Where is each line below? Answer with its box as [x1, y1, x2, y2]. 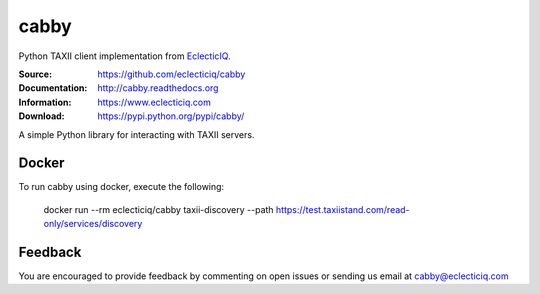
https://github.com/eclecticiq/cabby [97, 68, 246, 80]
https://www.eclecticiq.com [97, 96, 212, 108]
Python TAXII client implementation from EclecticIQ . [18, 50, 231, 62]
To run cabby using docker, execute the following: [18, 181, 225, 193]
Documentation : [18, 82, 88, 94]
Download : [18, 110, 65, 122]
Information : [18, 96, 72, 108]
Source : [18, 68, 53, 80]
